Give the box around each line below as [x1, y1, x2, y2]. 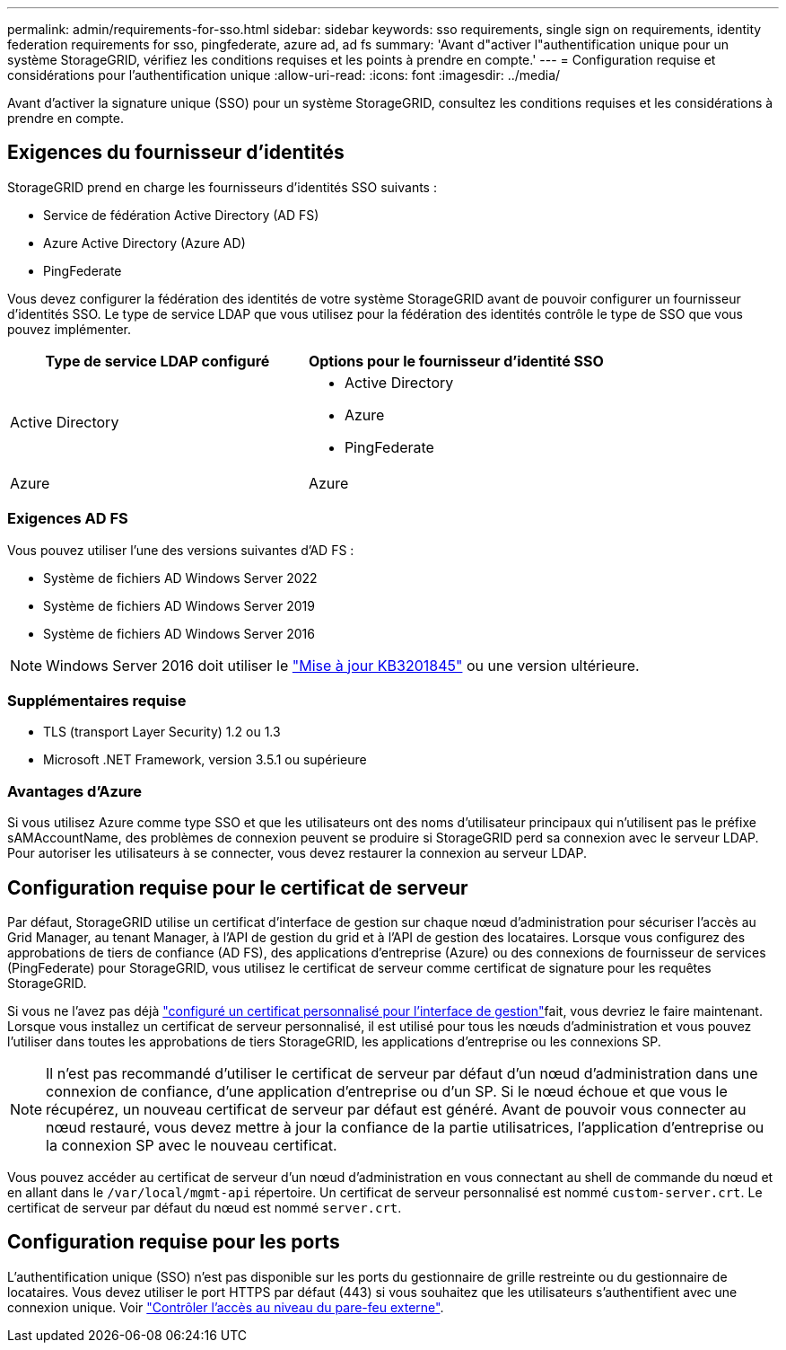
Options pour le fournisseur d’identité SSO [308, 351, 604, 370]
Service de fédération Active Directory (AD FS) [43, 207, 319, 223]
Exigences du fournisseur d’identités [7, 141, 345, 164]
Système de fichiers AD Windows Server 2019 [43, 597, 315, 613]
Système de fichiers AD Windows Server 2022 [43, 569, 318, 586]
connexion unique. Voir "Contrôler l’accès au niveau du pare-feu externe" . [7, 1299, 444, 1315]
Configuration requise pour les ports [7, 1231, 340, 1254]
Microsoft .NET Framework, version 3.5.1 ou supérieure [43, 752, 367, 768]
